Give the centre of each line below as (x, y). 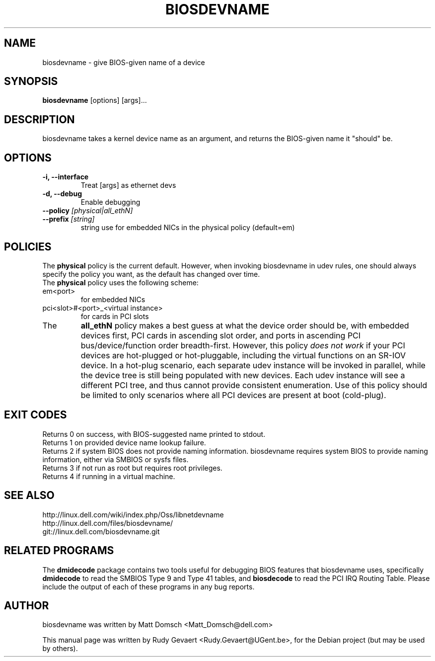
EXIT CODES (36, 415)
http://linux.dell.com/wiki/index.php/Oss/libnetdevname (133, 514)
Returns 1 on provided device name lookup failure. (124, 442)
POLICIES (28, 247)
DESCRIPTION (39, 119)
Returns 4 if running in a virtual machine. (109, 476)
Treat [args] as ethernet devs (128, 185)
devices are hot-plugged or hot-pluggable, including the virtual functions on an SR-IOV (243, 355)
